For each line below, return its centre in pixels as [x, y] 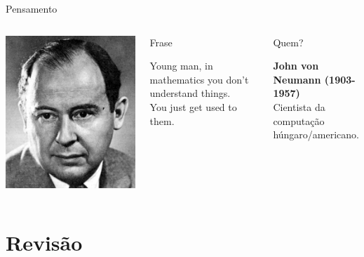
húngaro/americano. [316, 134]
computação [299, 120]
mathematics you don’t [199, 79]
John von [296, 66]
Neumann [297, 79]
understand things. [190, 93]
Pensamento [32, 8]
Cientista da [299, 106]
